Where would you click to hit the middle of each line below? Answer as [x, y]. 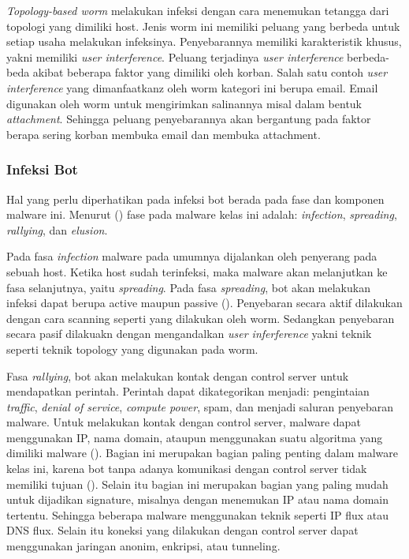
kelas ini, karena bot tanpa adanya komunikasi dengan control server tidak [187, 469]
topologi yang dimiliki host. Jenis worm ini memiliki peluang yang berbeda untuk [203, 26]
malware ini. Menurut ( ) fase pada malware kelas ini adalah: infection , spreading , [202, 214]
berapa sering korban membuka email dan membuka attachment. [164, 134]
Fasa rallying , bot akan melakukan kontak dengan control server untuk [178, 375]
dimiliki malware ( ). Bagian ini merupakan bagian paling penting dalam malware [202, 453]
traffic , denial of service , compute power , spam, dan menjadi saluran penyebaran [200, 406]
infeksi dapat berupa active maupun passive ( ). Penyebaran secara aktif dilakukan [204, 303]
